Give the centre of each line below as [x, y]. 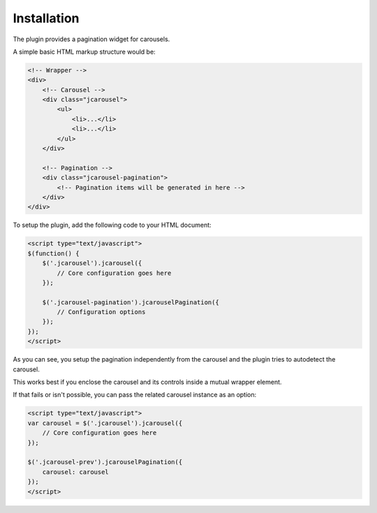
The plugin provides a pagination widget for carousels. [91, 39]
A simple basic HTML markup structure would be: [84, 52]
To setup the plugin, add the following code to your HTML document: [112, 225]
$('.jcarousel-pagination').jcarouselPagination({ [131, 302]
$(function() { [53, 253]
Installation [46, 18]
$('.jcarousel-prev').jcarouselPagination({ [105, 462]
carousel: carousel [76, 472]
